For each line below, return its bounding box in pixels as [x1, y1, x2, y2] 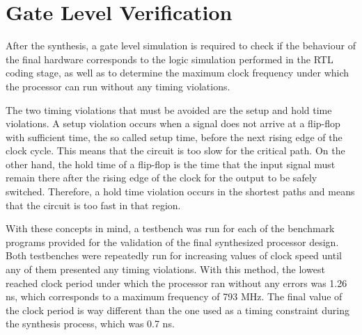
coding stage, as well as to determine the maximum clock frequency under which [6, 65, 349, 80]
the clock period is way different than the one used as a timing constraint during [6, 302, 349, 317]
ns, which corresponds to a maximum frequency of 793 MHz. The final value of [6, 289, 343, 304]
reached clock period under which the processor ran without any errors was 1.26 [6, 275, 347, 290]
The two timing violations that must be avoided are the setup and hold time [6, 102, 332, 117]
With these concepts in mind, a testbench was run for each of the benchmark [6, 221, 335, 236]
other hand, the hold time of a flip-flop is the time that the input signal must [6, 156, 336, 171]
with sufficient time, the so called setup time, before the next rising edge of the [6, 129, 343, 144]
